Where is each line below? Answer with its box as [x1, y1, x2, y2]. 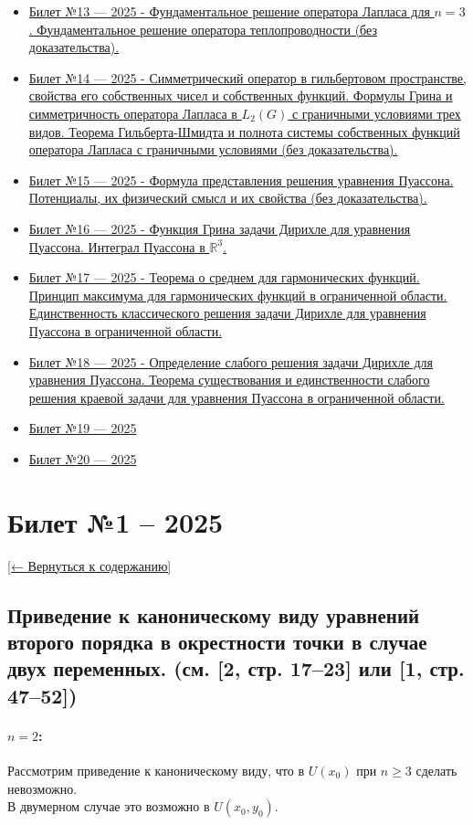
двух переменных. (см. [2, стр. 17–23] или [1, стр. [7, 654, 465, 682]
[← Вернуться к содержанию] [7, 555, 172, 575]
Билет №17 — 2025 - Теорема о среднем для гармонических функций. [28, 268, 420, 287]
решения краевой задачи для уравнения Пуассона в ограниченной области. [28, 387, 445, 407]
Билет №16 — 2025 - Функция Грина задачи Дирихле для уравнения [28, 218, 411, 238]
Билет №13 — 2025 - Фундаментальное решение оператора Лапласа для [28, 2, 430, 20]
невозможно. [7, 778, 78, 798]
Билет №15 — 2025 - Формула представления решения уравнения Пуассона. [28, 170, 454, 189]
